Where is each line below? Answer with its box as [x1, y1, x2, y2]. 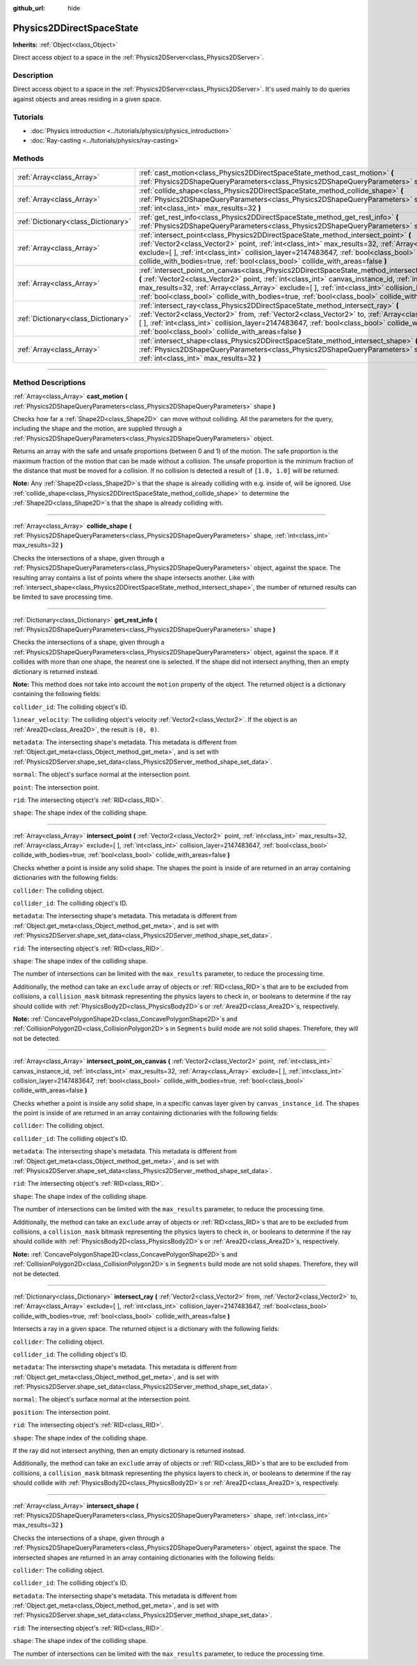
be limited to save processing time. [13, 592, 113, 602]
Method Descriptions [13, 377, 86, 387]
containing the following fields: [13, 690, 101, 698]
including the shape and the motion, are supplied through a [13, 425, 182, 433]
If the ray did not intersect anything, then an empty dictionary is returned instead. [13, 1447, 246, 1455]
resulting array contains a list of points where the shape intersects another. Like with [13, 573, 255, 581]
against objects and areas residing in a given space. [13, 95, 162, 103]
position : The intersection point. [13, 1408, 111, 1416]
